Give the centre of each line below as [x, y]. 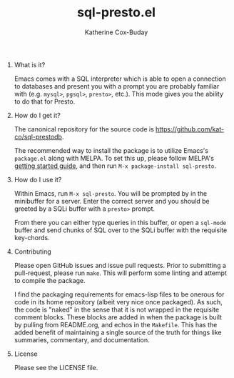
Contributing [32, 252]
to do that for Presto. [45, 101]
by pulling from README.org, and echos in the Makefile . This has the [116, 324]
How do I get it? [37, 115]
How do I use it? [38, 179]
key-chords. [32, 237]
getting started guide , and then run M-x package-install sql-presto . [115, 166]
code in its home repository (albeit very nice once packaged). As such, [118, 302]
